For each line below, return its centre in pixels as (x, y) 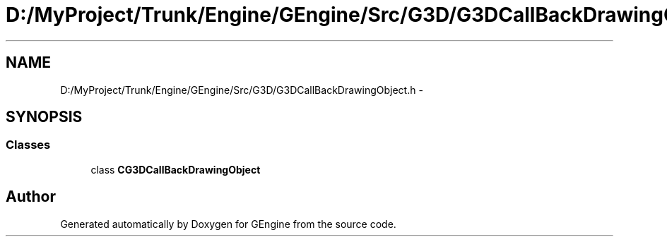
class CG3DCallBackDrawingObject (176, 169)
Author (31, 197)
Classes (28, 145)
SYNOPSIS (44, 117)
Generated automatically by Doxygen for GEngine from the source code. (228, 224)
